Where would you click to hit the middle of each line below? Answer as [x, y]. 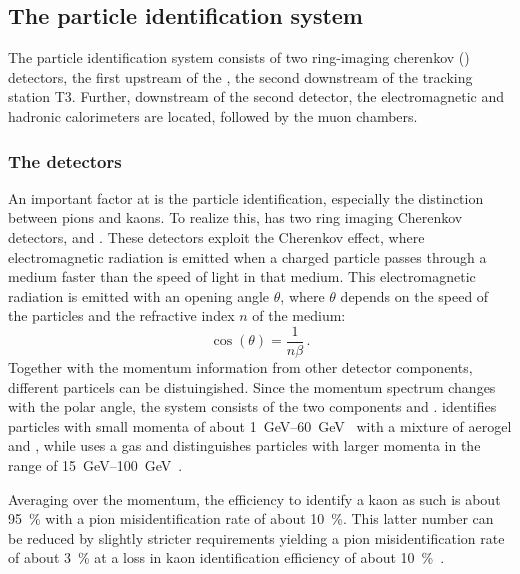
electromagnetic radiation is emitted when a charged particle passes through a [247, 256]
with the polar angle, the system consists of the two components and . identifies [252, 406]
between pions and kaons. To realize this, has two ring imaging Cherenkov [235, 217]
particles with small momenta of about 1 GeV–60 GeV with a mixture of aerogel [260, 425]
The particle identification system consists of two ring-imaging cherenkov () [239, 57]
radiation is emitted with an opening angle [139, 295]
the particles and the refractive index [121, 315]
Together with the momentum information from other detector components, [240, 367]
